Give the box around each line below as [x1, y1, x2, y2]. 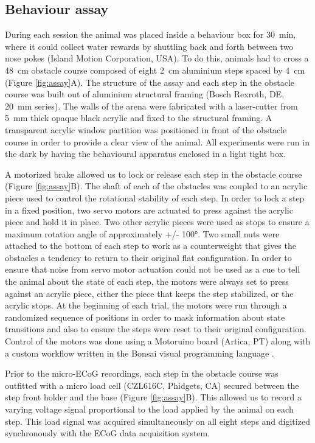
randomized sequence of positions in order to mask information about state [5, 310, 285, 323]
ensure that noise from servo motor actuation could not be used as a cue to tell [5, 263, 300, 276]
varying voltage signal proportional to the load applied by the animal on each [5, 403, 294, 416]
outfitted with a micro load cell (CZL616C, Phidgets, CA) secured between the [5, 378, 299, 391]
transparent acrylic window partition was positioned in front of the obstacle [5, 123, 287, 136]
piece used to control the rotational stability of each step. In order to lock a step [5, 191, 305, 204]
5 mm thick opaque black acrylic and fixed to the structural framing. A [5, 111, 272, 124]
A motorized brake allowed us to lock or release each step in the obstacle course [5, 167, 302, 180]
